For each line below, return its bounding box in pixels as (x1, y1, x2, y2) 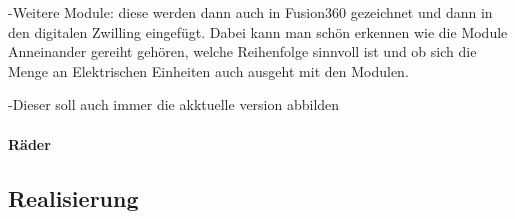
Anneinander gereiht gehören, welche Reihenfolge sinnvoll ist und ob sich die (8, 41, 477, 62)
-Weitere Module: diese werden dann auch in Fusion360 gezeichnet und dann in (8, 2, 493, 22)
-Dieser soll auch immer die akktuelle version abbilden (8, 94, 340, 115)
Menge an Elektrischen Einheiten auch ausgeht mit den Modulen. (8, 60, 409, 81)
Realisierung (8, 182, 139, 213)
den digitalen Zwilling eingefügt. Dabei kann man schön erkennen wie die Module (8, 21, 508, 42)
